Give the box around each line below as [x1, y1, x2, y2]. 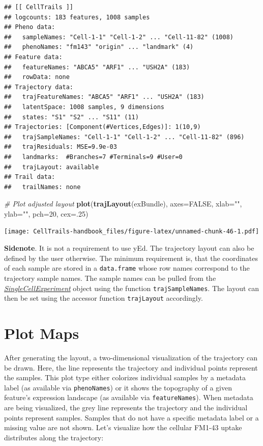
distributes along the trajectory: [4, 432, 104, 442]
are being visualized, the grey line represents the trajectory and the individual [4, 402, 248, 413]
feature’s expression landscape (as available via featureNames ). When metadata [4, 392, 253, 403]
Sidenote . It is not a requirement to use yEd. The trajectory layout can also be [4, 243, 254, 253]
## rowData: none [4, 73, 70, 81]
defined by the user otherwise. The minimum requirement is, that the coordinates [4, 252, 258, 263]
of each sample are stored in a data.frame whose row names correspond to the [4, 263, 250, 273]
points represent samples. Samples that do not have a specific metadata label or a [4, 412, 259, 423]
